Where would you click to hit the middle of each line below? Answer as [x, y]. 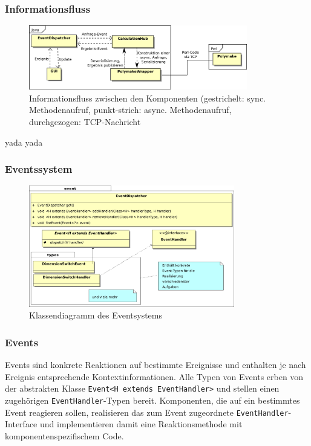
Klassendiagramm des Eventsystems [96, 315]
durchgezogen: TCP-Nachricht [85, 121]
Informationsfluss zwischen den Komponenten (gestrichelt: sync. [147, 98]
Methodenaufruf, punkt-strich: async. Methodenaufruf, [130, 110]
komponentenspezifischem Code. [64, 435]
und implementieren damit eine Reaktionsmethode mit [141, 424]
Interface [21, 424]
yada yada [24, 142]
